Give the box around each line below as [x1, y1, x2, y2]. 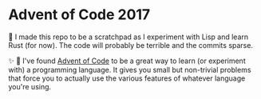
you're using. [8, 81, 52, 91]
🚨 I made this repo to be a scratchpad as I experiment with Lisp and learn [8, 32, 249, 42]
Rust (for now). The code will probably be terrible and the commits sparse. [8, 40, 254, 49]
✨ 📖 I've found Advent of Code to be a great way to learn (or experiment [8, 56, 246, 65]
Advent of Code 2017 [8, 6, 151, 24]
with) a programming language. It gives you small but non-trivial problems [8, 65, 251, 74]
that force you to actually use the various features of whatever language [8, 73, 246, 83]
